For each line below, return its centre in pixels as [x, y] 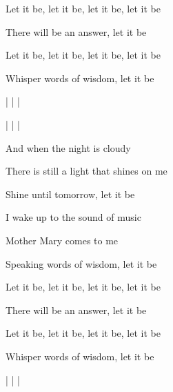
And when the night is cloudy [68, 147]
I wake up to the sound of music [73, 217]
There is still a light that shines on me [86, 171]
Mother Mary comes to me [62, 240]
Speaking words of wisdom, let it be [81, 263]
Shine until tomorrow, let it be [70, 194]
